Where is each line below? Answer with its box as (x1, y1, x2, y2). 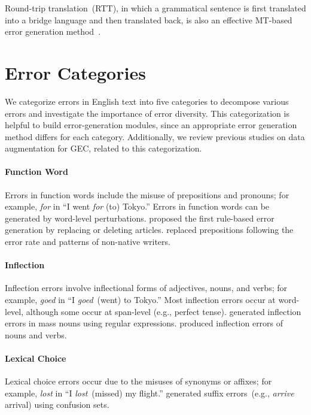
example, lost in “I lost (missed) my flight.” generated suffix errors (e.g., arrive (5, 386, 294, 399)
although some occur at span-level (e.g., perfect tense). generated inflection (26, 305, 301, 317)
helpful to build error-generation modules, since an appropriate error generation (5, 119, 297, 131)
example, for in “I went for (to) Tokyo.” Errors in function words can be (5, 200, 270, 213)
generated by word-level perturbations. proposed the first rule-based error (5, 211, 275, 224)
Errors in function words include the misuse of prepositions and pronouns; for (5, 188, 289, 201)
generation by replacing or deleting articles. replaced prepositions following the (5, 223, 294, 236)
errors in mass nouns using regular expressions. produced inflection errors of (5, 317, 283, 329)
